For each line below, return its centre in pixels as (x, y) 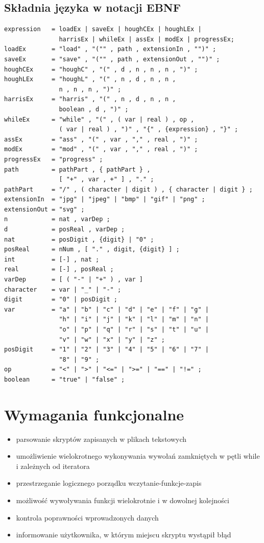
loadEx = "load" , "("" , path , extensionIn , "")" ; (110, 49)
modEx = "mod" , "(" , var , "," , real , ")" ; (101, 149)
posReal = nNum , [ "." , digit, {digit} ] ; (92, 250)
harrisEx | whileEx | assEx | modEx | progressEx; (147, 39)
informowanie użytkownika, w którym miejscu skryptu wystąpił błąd (124, 535)
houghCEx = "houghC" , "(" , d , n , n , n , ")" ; (101, 69)
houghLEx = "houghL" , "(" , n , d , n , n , (90, 79)
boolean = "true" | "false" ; (65, 379)
